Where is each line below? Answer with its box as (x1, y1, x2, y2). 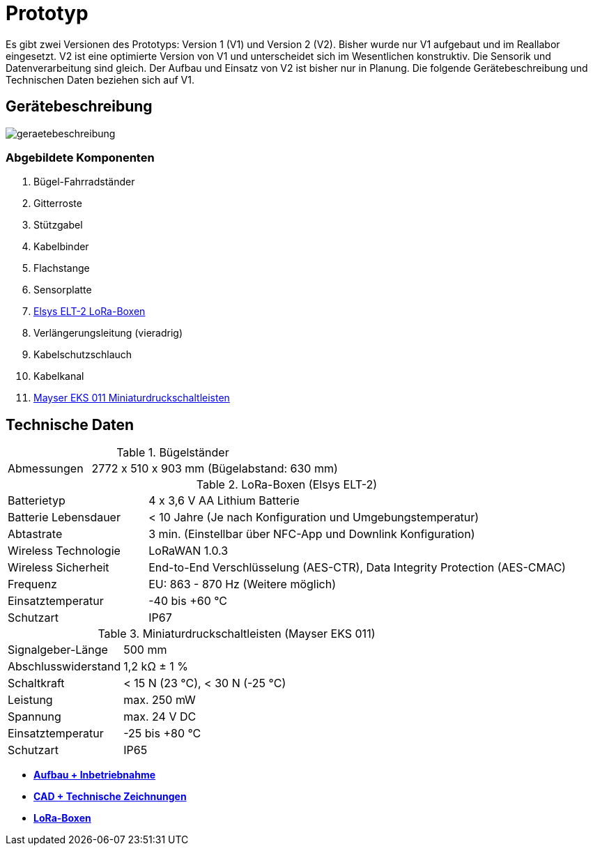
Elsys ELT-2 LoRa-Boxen (33, 305, 146, 318)
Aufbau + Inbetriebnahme (33, 769, 156, 781)
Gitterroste (33, 197, 82, 210)
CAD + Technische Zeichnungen (33, 790, 187, 803)
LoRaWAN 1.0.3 (148, 544, 229, 558)
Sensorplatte (33, 284, 92, 296)
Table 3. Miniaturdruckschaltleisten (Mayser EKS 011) (98, 627, 376, 641)
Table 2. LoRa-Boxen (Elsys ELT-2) (196, 477, 378, 492)
